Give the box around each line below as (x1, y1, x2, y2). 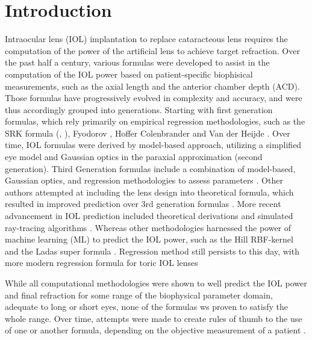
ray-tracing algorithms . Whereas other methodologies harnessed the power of (5, 221, 292, 233)
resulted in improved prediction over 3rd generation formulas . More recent (5, 197, 281, 210)
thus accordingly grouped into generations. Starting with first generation (5, 103, 273, 116)
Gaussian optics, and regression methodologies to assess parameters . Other (5, 174, 283, 187)
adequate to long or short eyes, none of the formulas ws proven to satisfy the (5, 300, 288, 313)
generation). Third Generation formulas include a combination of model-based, (5, 162, 296, 175)
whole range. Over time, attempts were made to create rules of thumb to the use (5, 312, 302, 324)
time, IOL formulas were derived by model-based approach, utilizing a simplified (5, 138, 302, 151)
